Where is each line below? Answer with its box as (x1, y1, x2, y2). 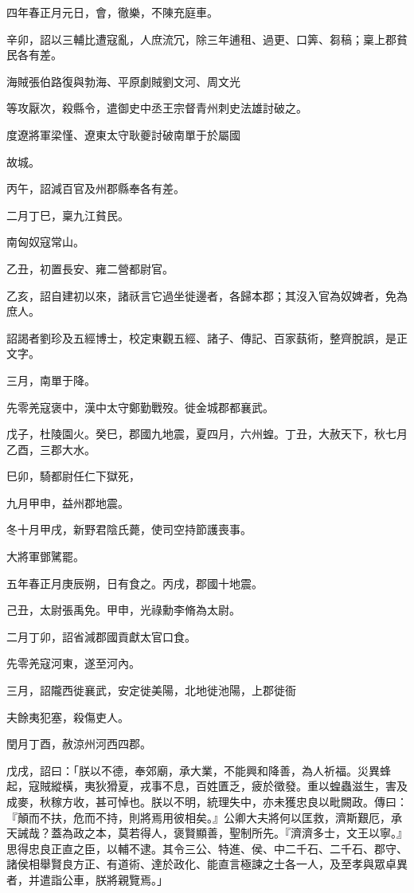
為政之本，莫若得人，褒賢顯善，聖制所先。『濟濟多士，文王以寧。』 (61, 824, 408, 841)
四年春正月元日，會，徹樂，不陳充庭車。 (6, 4, 218, 20)
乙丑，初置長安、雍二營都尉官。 (6, 260, 174, 276)
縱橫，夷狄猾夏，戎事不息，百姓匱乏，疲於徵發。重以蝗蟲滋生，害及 (50, 777, 408, 794)
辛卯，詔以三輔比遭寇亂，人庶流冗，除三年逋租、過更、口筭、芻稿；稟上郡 (6, 30, 396, 47)
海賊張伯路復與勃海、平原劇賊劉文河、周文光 (6, 72, 240, 89)
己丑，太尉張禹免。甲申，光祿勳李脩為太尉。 (6, 601, 240, 618)
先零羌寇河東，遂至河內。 (6, 655, 140, 672)
